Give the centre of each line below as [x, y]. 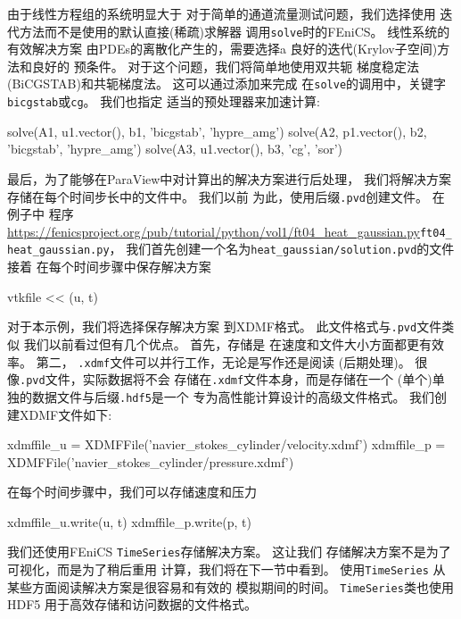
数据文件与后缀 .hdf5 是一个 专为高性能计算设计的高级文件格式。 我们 [233, 396]
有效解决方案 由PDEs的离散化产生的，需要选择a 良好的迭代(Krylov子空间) [222, 49]
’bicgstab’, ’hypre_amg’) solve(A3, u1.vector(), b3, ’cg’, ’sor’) [175, 149]
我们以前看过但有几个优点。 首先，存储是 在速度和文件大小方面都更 [221, 343]
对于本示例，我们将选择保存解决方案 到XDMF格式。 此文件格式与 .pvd [212, 326]
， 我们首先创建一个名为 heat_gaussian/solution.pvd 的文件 [282, 249]
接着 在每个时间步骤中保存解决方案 [109, 267]
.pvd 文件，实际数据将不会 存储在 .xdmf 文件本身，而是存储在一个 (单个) [226, 379]
